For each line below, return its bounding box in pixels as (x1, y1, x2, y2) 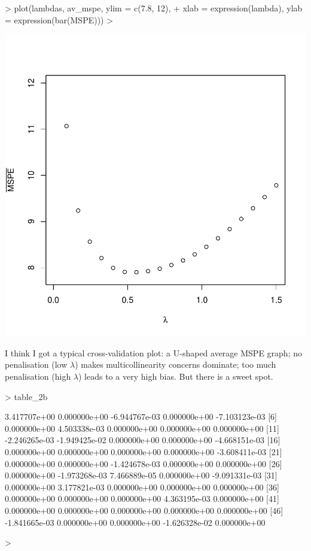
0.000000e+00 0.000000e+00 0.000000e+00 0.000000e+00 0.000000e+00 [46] (5, 504, 283, 516)
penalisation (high (5, 370, 71, 382)
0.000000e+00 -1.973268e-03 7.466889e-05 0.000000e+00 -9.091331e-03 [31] (5, 469, 278, 482)
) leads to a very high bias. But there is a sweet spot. (78, 370, 273, 382)
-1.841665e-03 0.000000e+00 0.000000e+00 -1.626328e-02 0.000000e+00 (5, 516, 266, 528)
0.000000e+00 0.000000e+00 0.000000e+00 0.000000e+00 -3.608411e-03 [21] (5, 445, 282, 458)
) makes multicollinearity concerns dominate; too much (75, 358, 276, 371)
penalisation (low (5, 358, 68, 371)
